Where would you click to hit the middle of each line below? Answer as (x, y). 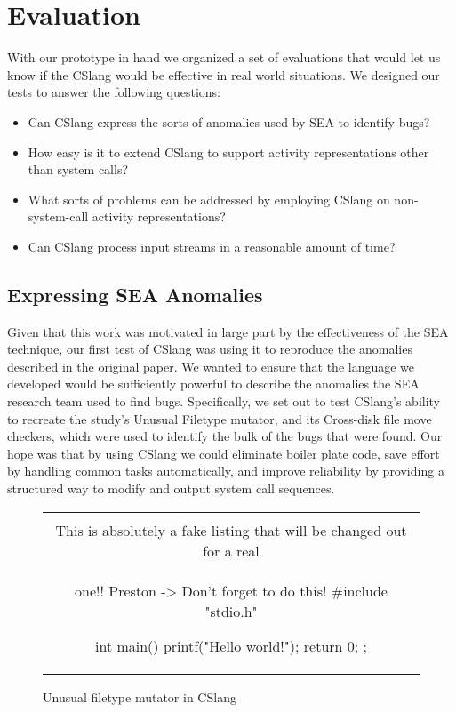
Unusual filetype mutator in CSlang (140, 696)
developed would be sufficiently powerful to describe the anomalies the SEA (213, 384)
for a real (231, 550)
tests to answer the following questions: (114, 92)
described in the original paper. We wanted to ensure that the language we (211, 366)
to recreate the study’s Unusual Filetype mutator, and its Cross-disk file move (220, 418)
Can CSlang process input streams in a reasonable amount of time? (212, 246)
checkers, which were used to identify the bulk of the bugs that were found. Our (225, 436)
